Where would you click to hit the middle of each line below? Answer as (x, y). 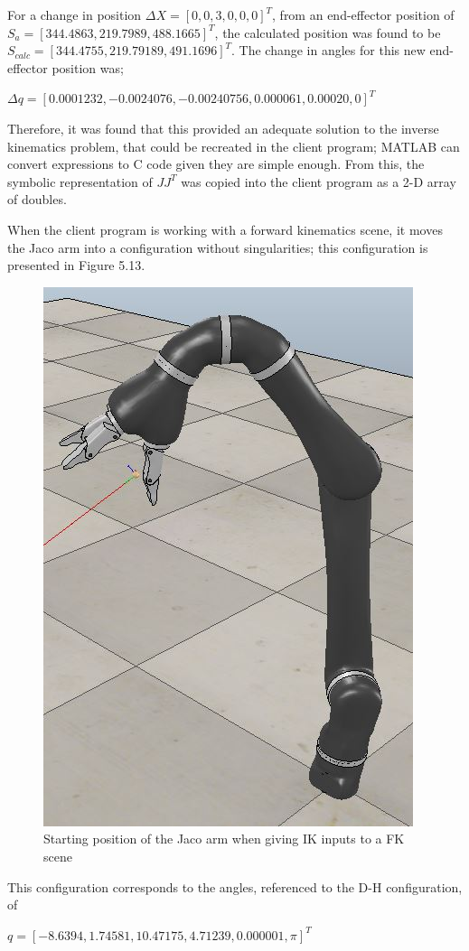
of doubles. (37, 199)
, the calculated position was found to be (328, 32)
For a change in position (75, 14)
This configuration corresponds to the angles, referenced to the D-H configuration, (235, 886)
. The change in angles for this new (328, 50)
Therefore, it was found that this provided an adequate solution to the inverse (223, 128)
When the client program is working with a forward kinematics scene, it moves (225, 229)
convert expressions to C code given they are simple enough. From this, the (216, 164)
